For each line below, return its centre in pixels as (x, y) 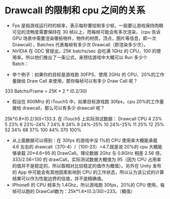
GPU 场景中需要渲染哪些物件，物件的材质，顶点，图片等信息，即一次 (84, 38)
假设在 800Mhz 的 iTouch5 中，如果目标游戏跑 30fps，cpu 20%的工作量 (88, 101)
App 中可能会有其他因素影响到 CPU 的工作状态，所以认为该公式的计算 (91, 172)
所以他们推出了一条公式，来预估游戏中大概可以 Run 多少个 (87, 57)
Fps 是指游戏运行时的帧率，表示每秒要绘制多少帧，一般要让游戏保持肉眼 (88, 25)
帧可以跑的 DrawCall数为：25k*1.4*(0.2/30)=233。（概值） (74, 191)
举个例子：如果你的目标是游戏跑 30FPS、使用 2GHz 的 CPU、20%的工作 (88, 74)
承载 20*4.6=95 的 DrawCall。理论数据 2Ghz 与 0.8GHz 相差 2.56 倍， (90, 153)
